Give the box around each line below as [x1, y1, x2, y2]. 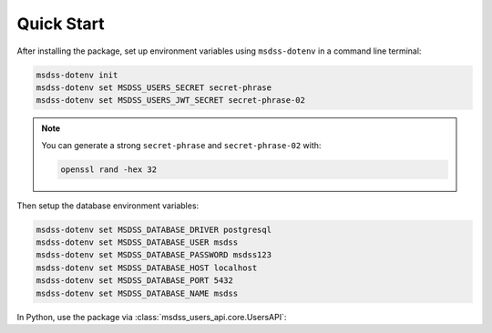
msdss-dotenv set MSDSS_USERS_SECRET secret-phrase [36, 82, 272, 93]
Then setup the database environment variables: [16, 200, 200, 211]
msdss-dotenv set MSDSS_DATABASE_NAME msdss [36, 288, 239, 298]
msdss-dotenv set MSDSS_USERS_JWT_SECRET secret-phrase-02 [36, 96, 305, 106]
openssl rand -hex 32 [60, 164, 158, 175]
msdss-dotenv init [36, 69, 118, 80]
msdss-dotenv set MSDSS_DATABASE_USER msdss [36, 237, 239, 247]
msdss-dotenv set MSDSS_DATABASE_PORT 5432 [36, 276, 234, 286]
